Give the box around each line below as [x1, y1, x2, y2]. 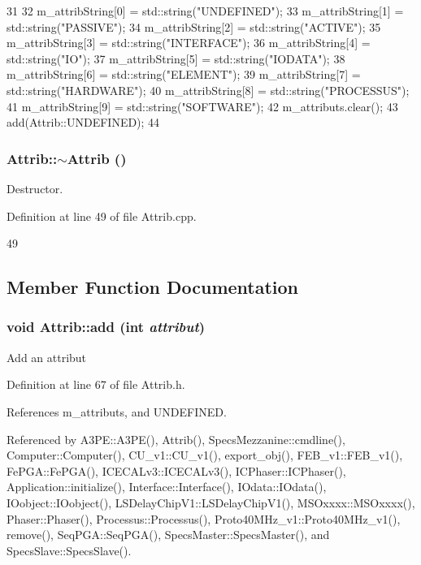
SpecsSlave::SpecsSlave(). [7, 541, 132, 559]
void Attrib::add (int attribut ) [7, 317, 206, 337]
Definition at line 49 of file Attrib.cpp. [7, 207, 197, 224]
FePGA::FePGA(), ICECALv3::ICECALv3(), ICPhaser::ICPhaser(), [7, 462, 346, 479]
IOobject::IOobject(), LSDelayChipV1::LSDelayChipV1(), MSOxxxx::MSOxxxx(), [7, 494, 415, 511]
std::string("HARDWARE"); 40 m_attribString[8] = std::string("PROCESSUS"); [7, 81, 410, 98]
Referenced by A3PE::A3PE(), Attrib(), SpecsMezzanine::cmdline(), [7, 430, 345, 447]
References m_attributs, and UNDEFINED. [7, 403, 227, 420]
